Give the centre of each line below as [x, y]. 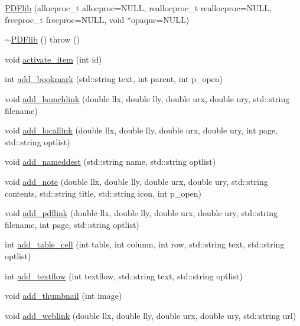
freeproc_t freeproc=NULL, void [65, 19]
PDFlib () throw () [45, 39]
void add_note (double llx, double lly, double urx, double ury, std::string [136, 181]
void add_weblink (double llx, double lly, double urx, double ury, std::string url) [151, 315]
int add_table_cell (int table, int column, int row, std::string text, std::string [145, 244]
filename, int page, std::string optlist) [72, 224]
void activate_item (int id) [53, 59]
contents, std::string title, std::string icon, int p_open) [103, 193]
